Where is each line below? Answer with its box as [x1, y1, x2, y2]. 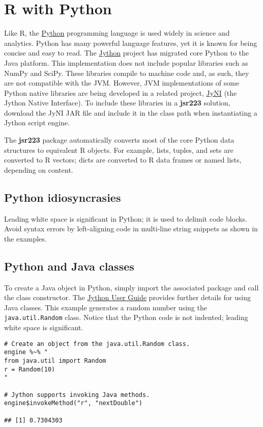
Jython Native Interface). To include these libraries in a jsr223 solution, [4, 97, 230, 108]
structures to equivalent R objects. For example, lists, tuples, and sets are [4, 144, 233, 155]
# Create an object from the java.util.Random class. [4, 340, 190, 348]
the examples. [4, 233, 47, 244]
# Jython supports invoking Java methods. [4, 391, 150, 398]
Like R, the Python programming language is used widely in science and [4, 28, 230, 38]
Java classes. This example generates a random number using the [4, 302, 207, 312]
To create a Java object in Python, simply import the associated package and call [4, 282, 259, 292]
